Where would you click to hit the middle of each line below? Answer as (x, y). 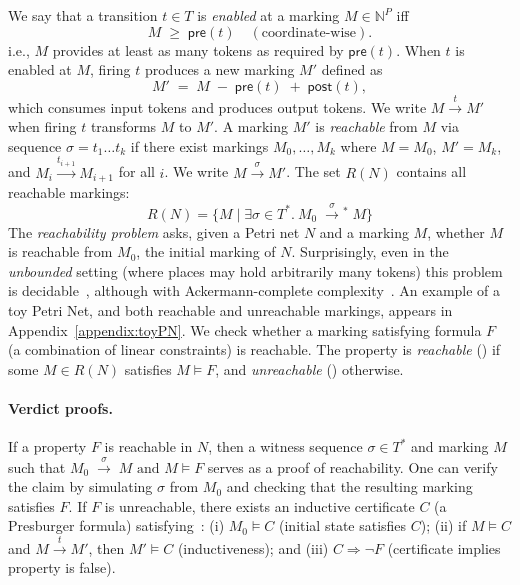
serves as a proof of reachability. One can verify (352, 466)
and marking (450, 446)
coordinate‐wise (309, 32)
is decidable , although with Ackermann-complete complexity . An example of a (254, 290)
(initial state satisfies (343, 525)
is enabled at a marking (268, 15)
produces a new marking (219, 69)
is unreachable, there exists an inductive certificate (259, 505)
